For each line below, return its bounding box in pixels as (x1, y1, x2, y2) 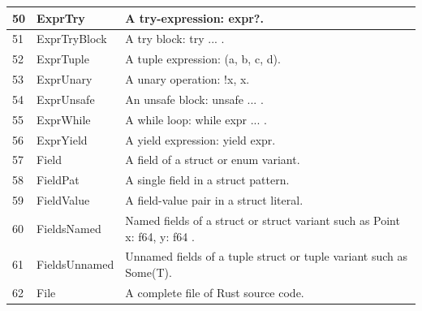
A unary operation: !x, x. (125, 71, 250, 88)
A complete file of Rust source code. (125, 283, 304, 300)
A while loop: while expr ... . (125, 110, 267, 127)
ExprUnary (37, 71, 93, 88)
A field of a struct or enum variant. (125, 151, 300, 168)
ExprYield (37, 131, 88, 148)
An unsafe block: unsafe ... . (125, 90, 264, 107)
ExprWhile (37, 110, 91, 127)
